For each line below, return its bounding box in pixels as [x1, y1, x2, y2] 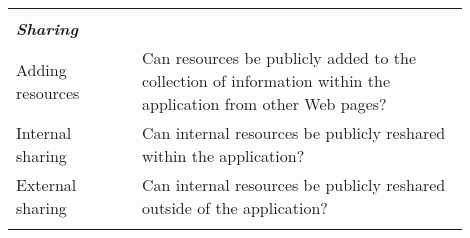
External [16, 173, 77, 196]
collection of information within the [141, 69, 391, 92]
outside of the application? [141, 196, 328, 219]
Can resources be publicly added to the [141, 46, 417, 69]
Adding [16, 57, 67, 81]
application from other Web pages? [141, 92, 387, 115]
